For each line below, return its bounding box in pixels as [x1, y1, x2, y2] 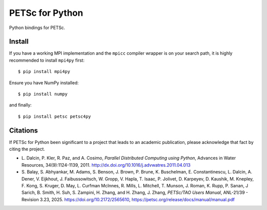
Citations [9, 126, 38, 135]
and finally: [9, 102, 32, 108]
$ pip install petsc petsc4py [18, 113, 91, 119]
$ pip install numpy [18, 91, 68, 97]
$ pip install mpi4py [18, 69, 70, 74]
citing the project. [9, 146, 45, 152]
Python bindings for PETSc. [9, 25, 65, 31]
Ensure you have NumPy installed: [9, 79, 79, 86]
